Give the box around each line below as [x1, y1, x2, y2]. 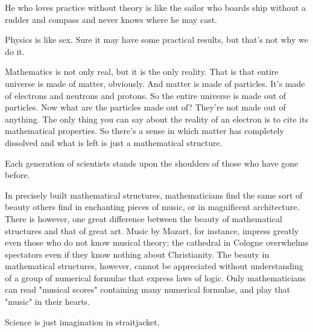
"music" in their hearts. [5, 295, 90, 308]
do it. [5, 45, 25, 57]
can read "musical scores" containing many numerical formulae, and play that [5, 283, 291, 296]
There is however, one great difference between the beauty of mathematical [5, 212, 282, 225]
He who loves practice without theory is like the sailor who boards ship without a [5, 1, 306, 13]
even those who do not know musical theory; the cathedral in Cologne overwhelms [5, 236, 309, 249]
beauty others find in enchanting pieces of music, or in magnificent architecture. [5, 200, 300, 213]
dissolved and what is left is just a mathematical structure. [5, 136, 223, 148]
